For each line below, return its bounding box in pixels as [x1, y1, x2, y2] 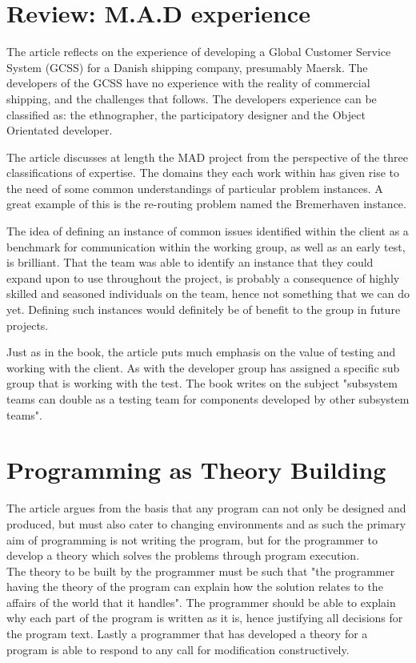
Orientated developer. [6, 122, 113, 139]
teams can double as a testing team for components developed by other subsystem [6, 391, 410, 407]
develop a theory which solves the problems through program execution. [6, 547, 360, 564]
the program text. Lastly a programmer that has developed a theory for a [6, 625, 368, 642]
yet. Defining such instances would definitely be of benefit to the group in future [6, 301, 401, 318]
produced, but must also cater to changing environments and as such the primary [6, 515, 406, 532]
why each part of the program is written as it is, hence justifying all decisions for [6, 609, 403, 626]
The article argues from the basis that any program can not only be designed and [6, 500, 406, 516]
